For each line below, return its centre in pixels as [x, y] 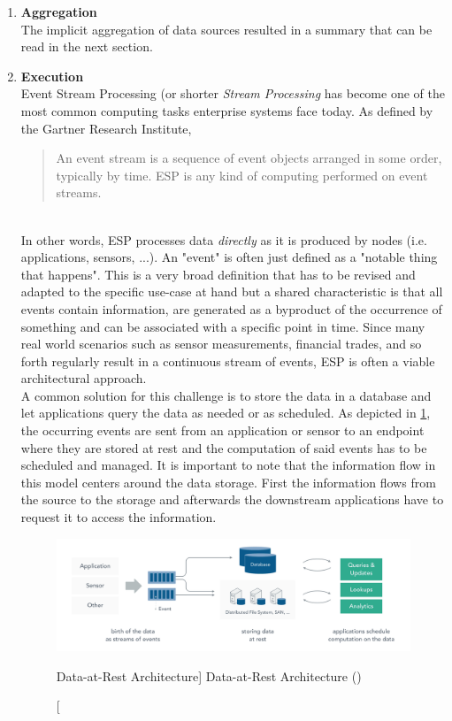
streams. [79, 192]
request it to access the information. [119, 517]
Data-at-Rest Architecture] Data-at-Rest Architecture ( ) [209, 675]
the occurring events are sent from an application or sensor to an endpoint [222, 430]
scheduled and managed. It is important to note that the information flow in [228, 465]
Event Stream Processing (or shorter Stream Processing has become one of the [233, 93]
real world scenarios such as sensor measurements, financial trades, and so [221, 344]
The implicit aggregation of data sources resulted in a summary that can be [226, 29]
